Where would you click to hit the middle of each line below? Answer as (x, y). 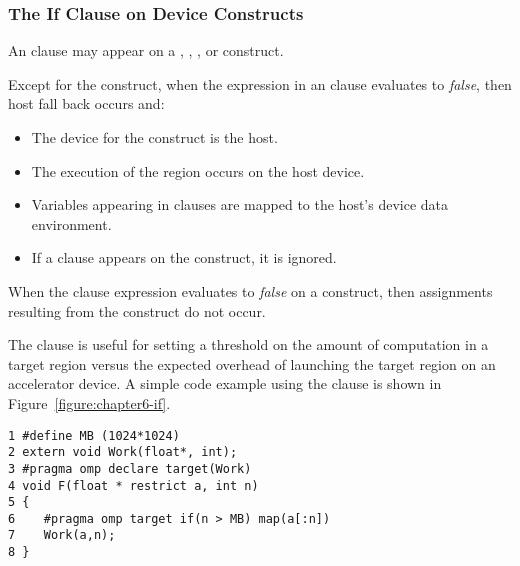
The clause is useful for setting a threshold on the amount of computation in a (248, 344)
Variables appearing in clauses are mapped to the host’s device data (240, 204)
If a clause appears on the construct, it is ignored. (184, 257)
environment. (71, 223)
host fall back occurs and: (86, 103)
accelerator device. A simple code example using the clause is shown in (225, 383)
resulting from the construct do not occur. (137, 310)
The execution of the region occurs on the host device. (198, 170)
